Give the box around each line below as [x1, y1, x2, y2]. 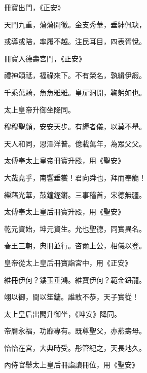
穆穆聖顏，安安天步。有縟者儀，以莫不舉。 [4, 121, 146, 132]
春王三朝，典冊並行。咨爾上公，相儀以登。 [4, 240, 146, 251]
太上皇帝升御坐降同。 [4, 104, 75, 115]
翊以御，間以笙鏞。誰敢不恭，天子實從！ [4, 291, 139, 302]
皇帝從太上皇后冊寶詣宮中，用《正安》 [4, 257, 132, 268]
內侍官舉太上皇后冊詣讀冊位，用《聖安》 [4, 359, 139, 370]
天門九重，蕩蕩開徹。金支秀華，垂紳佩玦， [4, 19, 146, 29]
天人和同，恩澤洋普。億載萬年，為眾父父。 [4, 138, 146, 148]
